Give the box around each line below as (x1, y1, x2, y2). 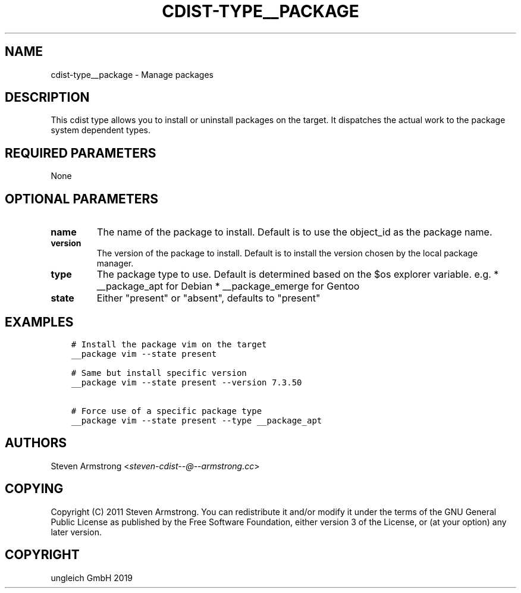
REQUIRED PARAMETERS (5, 145, 156, 161)
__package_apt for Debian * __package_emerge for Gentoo (96, 280, 360, 293)
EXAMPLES (5, 314, 74, 330)
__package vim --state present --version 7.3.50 (71, 377, 302, 387)
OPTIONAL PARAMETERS (5, 191, 159, 206)
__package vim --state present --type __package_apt (71, 415, 322, 425)
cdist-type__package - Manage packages (51, 69, 214, 80)
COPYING (5, 481, 64, 497)
